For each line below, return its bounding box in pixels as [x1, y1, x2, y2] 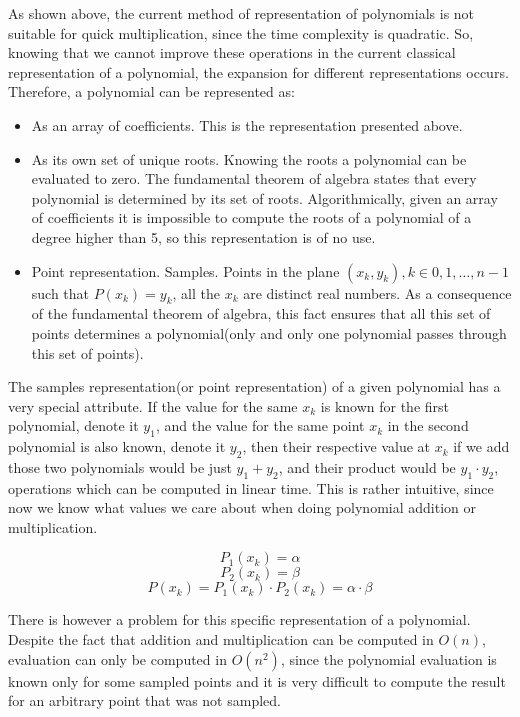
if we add [453, 436, 510, 457]
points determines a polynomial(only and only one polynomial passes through [31, 322, 507, 343]
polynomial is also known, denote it [8, 436, 226, 457]
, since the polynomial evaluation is [280, 648, 497, 669]
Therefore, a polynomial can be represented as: [8, 81, 295, 102]
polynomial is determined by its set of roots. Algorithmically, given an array [31, 187, 498, 208]
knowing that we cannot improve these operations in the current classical [8, 42, 456, 63]
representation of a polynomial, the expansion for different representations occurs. [8, 61, 509, 82]
